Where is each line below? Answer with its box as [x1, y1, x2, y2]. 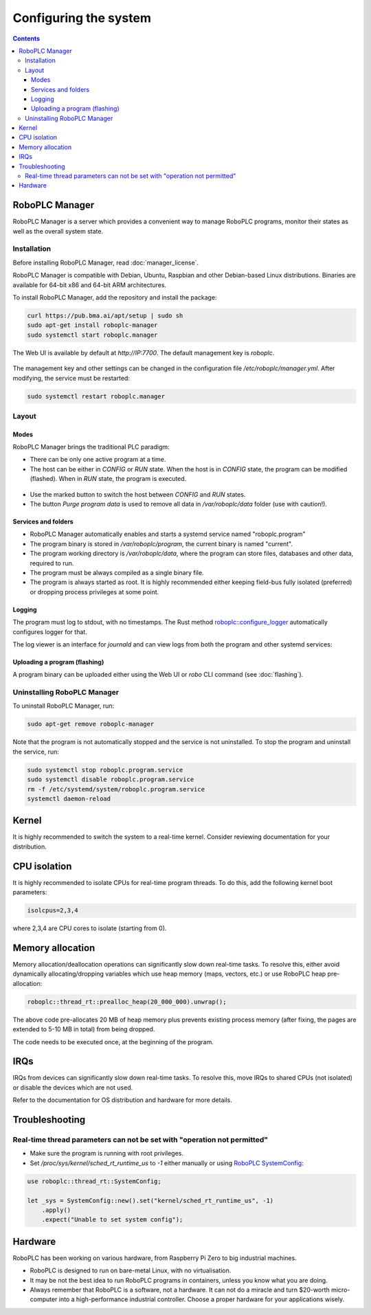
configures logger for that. [12, 627, 87, 636]
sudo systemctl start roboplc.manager [27, 330, 158, 339]
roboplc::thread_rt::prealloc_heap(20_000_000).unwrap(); [27, 998, 227, 1006]
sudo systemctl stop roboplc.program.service [27, 766, 183, 774]
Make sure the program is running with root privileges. [30, 1149, 183, 1158]
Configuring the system [12, 10, 151, 25]
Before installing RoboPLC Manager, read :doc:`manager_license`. [12, 258, 199, 267]
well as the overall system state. [12, 227, 103, 235]
